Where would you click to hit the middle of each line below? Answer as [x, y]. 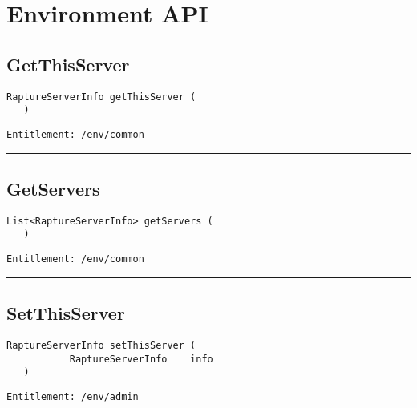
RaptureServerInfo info [141, 359]
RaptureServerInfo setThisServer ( [101, 345]
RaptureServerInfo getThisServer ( [101, 97]
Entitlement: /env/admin [73, 396]
